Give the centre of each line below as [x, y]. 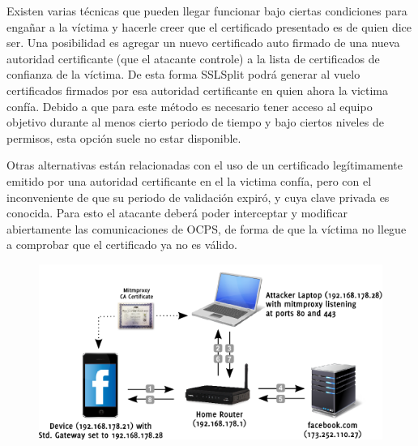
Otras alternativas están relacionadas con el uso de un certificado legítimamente [205, 165]
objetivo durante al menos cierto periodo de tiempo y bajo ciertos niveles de [195, 122]
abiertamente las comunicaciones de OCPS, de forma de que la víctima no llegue [207, 228]
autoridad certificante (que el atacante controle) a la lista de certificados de [193, 58]
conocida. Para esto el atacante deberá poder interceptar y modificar [177, 213]
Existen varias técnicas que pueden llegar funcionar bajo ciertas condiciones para [207, 11]
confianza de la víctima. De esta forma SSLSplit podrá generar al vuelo [183, 74]
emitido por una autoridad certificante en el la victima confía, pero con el [189, 180]
